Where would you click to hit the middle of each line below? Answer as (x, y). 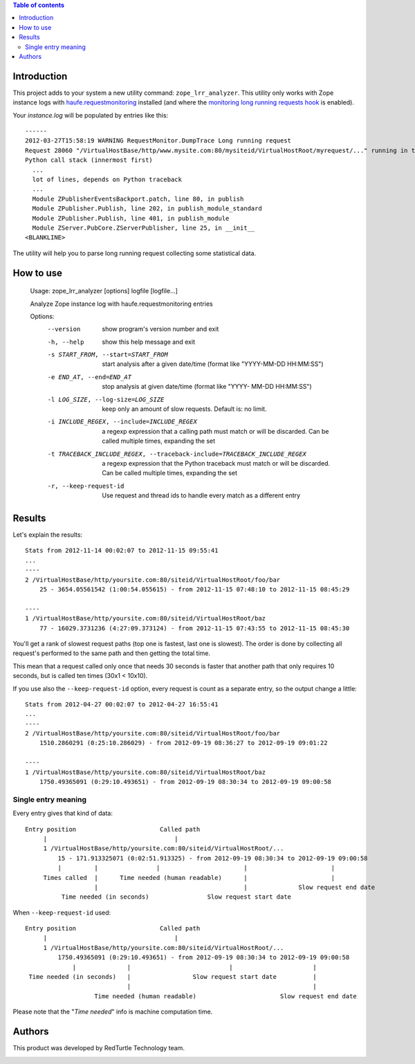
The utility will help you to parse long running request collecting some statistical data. (135, 253)
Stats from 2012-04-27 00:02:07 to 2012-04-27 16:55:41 (122, 704)
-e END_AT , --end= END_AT (89, 377)
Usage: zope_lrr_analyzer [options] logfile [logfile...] (104, 291)
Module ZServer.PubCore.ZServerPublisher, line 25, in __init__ (144, 228)
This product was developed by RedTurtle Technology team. (99, 1048)
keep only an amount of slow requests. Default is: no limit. (184, 409)
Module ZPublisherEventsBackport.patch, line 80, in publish (138, 199)
